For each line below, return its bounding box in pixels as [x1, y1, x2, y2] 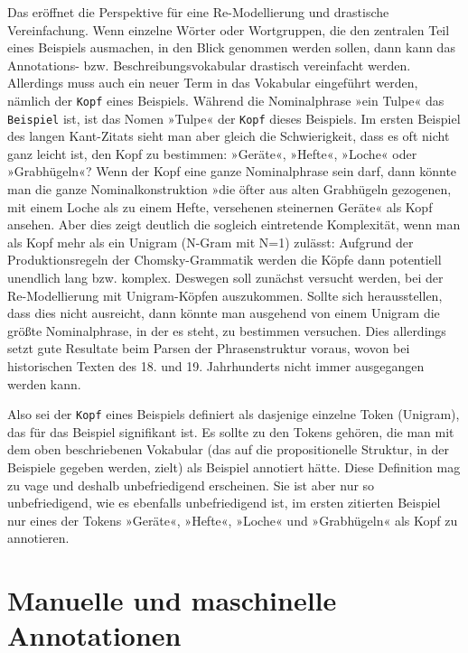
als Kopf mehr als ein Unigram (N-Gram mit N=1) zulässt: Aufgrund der [7, 232, 414, 251]
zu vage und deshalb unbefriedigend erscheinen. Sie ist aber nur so [7, 475, 375, 494]
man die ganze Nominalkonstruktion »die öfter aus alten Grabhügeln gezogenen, [7, 180, 452, 199]
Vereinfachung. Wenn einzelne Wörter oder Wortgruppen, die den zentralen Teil [7, 20, 450, 39]
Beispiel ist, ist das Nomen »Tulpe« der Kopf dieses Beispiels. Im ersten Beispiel [7, 108, 461, 127]
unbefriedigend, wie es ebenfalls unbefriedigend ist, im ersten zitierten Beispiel [7, 493, 441, 512]
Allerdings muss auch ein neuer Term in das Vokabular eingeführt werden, [7, 73, 418, 92]
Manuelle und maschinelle [7, 582, 337, 619]
